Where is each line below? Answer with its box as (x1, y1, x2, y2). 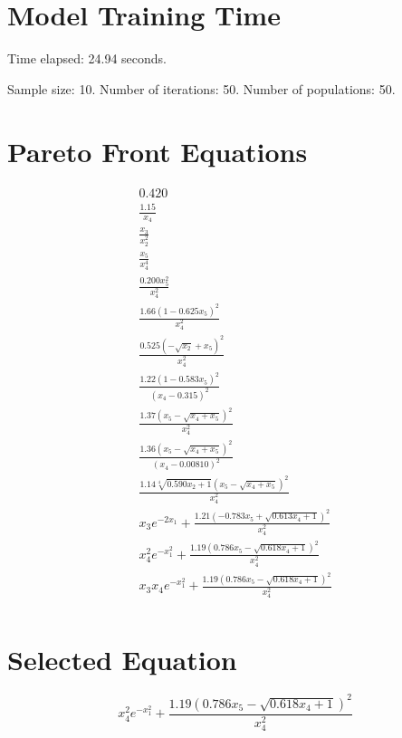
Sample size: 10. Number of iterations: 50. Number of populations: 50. (7, 79, 396, 98)
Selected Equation (7, 640, 237, 677)
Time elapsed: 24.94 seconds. (7, 49, 167, 68)
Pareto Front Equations (7, 132, 308, 169)
